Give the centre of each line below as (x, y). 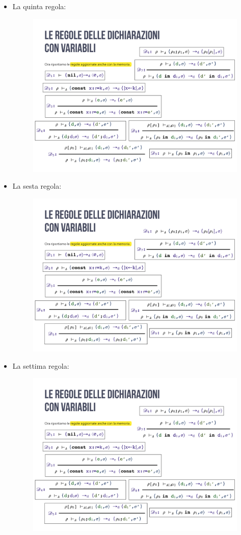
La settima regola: (41, 365)
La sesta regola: (37, 186)
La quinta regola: (39, 6)
